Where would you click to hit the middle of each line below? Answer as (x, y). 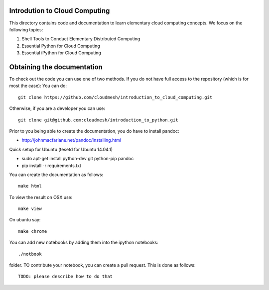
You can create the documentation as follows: (56, 175)
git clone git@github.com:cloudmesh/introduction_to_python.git (98, 120)
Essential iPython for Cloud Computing (62, 53)
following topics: (26, 29)
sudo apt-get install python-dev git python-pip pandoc (78, 159)
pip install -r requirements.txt (52, 165)
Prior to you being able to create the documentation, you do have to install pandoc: (94, 131)
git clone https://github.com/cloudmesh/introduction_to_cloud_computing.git (115, 97)
